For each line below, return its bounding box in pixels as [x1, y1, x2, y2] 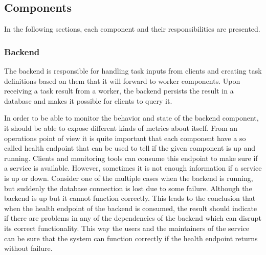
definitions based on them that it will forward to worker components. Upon [4, 75, 240, 86]
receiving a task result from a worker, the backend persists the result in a [4, 85, 234, 96]
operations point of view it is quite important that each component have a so [4, 132, 246, 143]
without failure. [4, 243, 53, 253]
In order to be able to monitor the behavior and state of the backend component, [4, 112, 259, 123]
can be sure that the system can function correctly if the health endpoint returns [4, 233, 258, 243]
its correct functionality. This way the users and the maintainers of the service [4, 222, 249, 233]
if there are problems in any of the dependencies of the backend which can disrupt [4, 213, 261, 223]
